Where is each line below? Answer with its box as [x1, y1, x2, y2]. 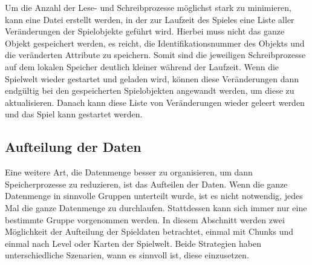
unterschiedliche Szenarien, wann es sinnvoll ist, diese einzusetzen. [5, 249, 249, 261]
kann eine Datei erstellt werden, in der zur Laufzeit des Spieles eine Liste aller [5, 13, 294, 25]
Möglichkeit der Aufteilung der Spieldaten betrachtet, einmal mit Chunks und [5, 225, 294, 238]
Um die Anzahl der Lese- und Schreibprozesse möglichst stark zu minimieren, [5, 1, 292, 13]
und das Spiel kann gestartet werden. [5, 108, 143, 120]
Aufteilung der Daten [5, 137, 141, 156]
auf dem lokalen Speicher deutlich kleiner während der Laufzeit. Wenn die [5, 60, 279, 73]
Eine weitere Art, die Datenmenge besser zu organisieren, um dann [5, 166, 253, 178]
